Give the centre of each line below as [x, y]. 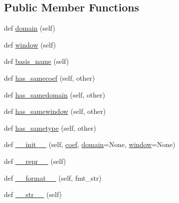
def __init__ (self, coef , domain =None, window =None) [90, 144]
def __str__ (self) [33, 194]
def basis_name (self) [36, 61]
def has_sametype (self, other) [50, 127]
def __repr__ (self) [35, 161]
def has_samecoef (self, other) [50, 77]
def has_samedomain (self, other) [55, 94]
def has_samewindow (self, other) [55, 111]
